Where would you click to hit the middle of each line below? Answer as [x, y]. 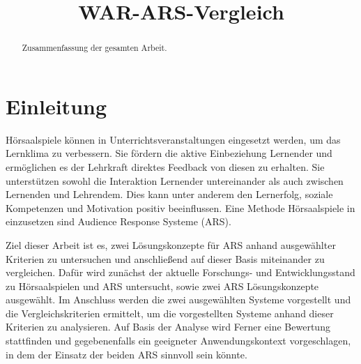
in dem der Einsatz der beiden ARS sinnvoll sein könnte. [126, 354]
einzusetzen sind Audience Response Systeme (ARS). [118, 221]
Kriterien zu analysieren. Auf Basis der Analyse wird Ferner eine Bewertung [168, 327]
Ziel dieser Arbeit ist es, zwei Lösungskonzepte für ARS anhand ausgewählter [171, 244]
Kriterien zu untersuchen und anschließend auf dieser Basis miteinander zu [165, 258]
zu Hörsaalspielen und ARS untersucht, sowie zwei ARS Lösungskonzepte [162, 286]
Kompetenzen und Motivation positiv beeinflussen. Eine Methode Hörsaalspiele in [180, 207]
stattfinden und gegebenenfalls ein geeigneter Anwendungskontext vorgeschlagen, [178, 341]
